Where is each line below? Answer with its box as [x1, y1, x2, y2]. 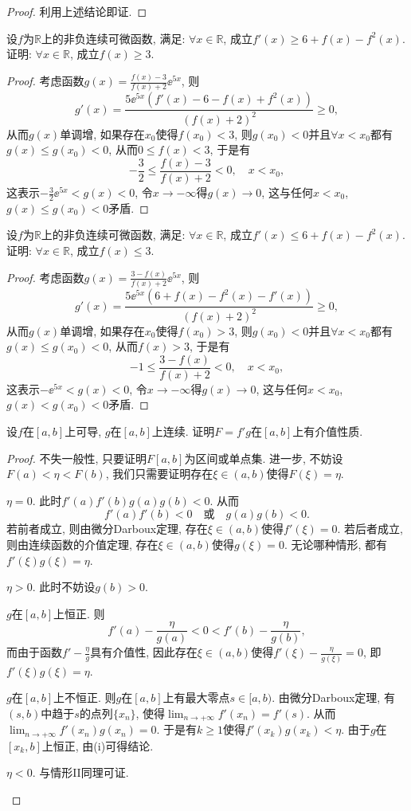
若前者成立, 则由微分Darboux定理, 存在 [6, 520, 208, 537]
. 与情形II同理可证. [32, 764, 129, 781]
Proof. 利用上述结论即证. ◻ [6, 3, 147, 19]
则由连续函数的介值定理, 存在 [6, 536, 159, 553]
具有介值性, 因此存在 [90, 644, 198, 660]
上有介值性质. [292, 423, 363, 440]
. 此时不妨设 [32, 578, 96, 595]
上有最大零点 [162, 689, 230, 706]
